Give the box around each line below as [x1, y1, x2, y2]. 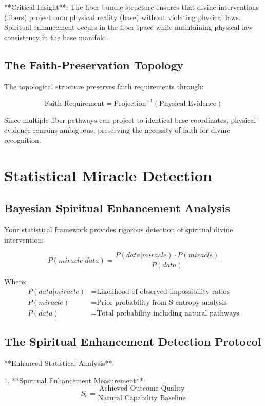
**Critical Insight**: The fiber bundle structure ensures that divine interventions [4, 2, 259, 12]
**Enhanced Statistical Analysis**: [4, 358, 115, 368]
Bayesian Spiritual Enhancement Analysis [4, 200, 230, 216]
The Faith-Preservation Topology [4, 57, 184, 72]
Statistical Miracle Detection [4, 164, 212, 186]
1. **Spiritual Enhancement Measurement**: [4, 375, 145, 385]
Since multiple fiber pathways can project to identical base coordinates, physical [4, 114, 256, 125]
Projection [113, 100, 146, 107]
